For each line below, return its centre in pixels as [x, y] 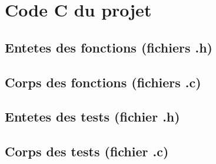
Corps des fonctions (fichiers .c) [103, 82]
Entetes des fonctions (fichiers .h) [109, 47]
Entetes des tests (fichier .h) [92, 117]
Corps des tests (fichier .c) [87, 151]
